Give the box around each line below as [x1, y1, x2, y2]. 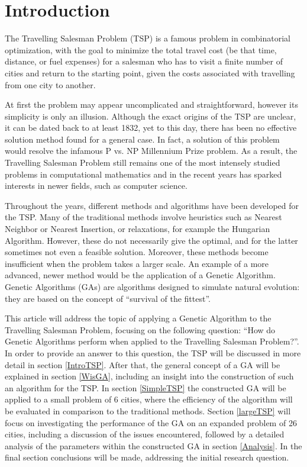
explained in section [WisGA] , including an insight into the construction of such [5, 370, 294, 382]
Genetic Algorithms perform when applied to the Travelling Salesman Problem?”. [5, 335, 299, 347]
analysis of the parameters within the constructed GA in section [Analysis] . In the [5, 439, 302, 452]
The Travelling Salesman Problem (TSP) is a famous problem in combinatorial [5, 32, 291, 44]
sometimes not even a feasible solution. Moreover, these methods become [5, 246, 269, 258]
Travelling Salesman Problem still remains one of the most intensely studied [5, 156, 280, 169]
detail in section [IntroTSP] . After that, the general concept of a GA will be [5, 358, 280, 371]
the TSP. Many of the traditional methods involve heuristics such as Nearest [5, 211, 282, 223]
